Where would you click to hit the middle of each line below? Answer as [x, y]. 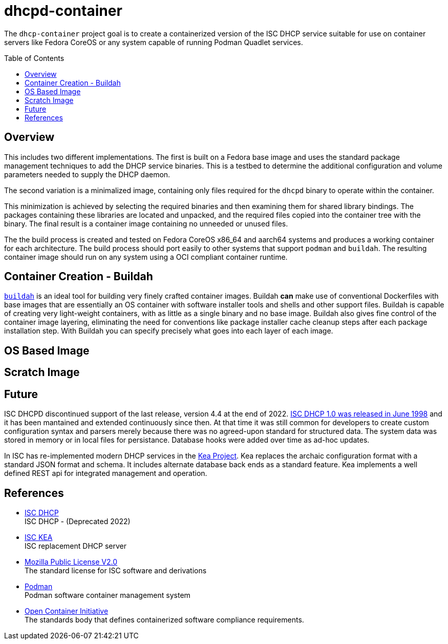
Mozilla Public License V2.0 [71, 562]
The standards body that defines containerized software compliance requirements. [164, 619]
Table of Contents [34, 58]
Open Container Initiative [67, 611]
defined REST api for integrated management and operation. [106, 473]
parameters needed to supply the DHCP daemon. [87, 174]
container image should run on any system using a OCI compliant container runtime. [146, 257]
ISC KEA [39, 537]
